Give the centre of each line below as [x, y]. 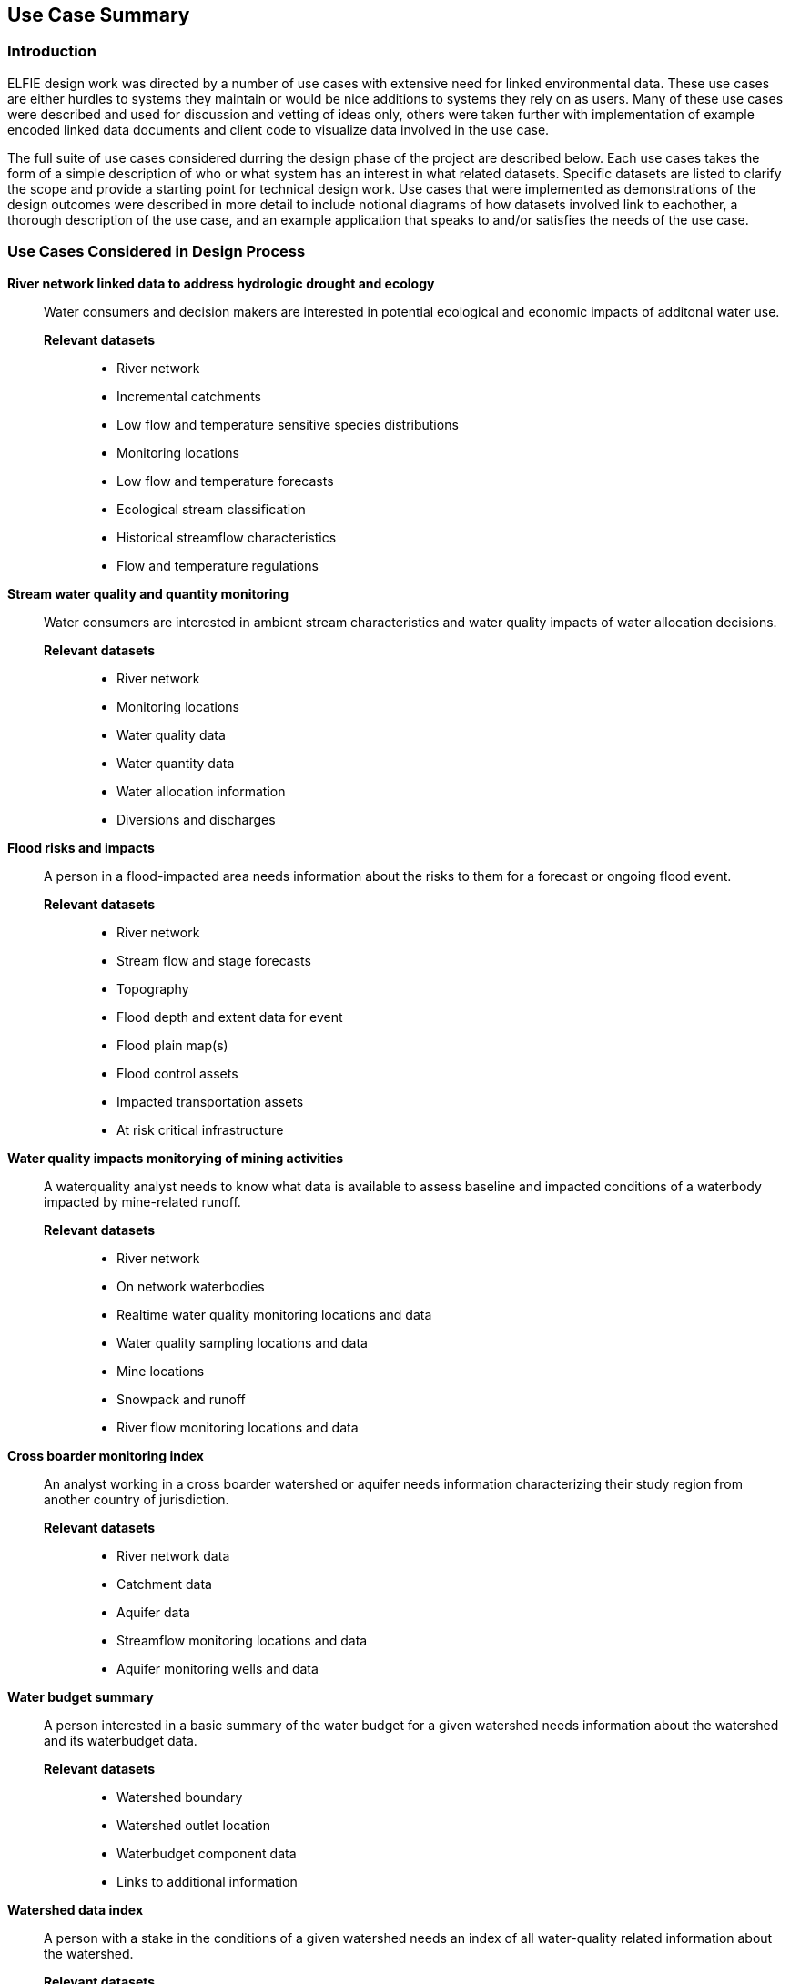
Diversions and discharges [196, 819]
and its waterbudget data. [121, 1740]
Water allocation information [201, 791]
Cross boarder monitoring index [106, 1455]
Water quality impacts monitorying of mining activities [176, 1158]
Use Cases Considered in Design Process [157, 252]
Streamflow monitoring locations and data [242, 1640]
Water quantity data [176, 763]
